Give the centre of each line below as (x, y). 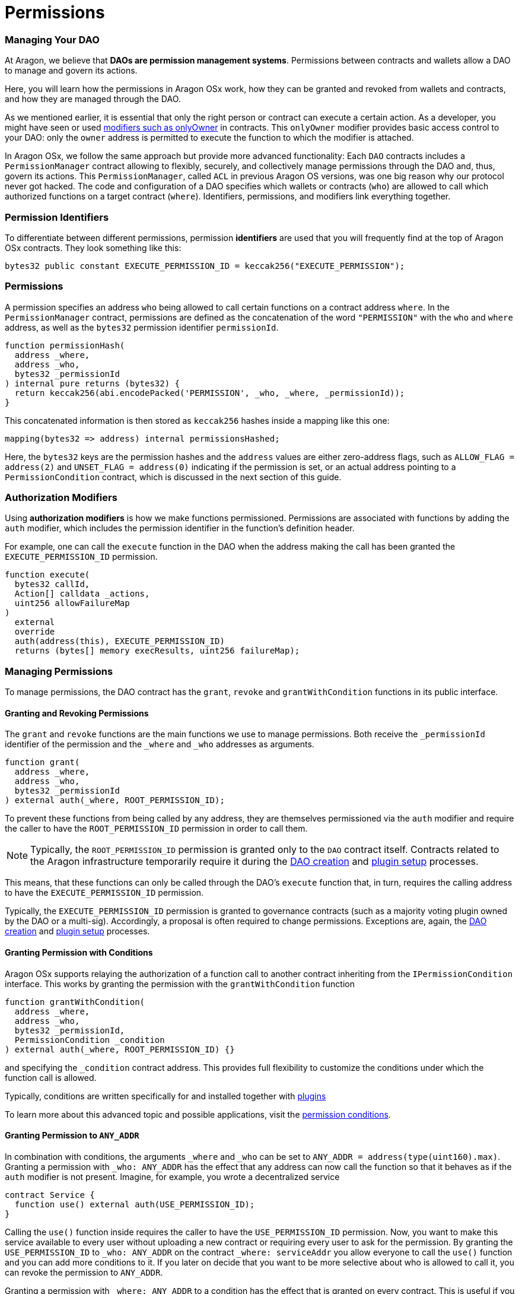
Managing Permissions (59, 671)
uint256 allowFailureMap (72, 603)
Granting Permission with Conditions (79, 952)
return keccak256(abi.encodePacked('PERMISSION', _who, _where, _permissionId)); (210, 393)
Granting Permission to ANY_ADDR (72, 1136)
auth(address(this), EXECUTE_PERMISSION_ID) (120, 641)
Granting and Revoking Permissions (77, 713)
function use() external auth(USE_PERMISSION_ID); (135, 1204)
